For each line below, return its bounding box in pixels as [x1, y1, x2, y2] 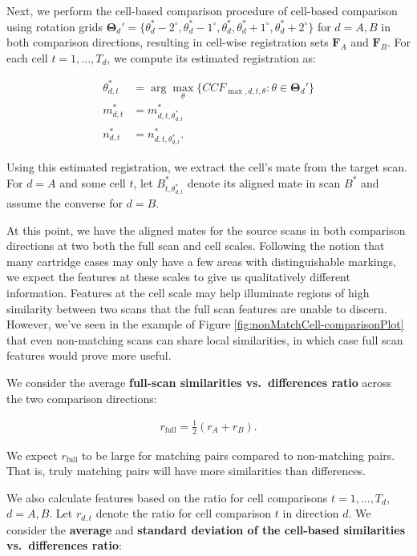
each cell [6, 49, 48, 66]
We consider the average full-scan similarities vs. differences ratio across [6, 374, 392, 391]
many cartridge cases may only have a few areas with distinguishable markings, [6, 252, 396, 269]
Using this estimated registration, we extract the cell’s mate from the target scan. [6, 159, 407, 175]
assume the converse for [6, 195, 123, 212]
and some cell [59, 174, 126, 191]
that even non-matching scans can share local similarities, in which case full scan [6, 331, 403, 348]
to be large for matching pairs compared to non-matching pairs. [82, 446, 395, 463]
